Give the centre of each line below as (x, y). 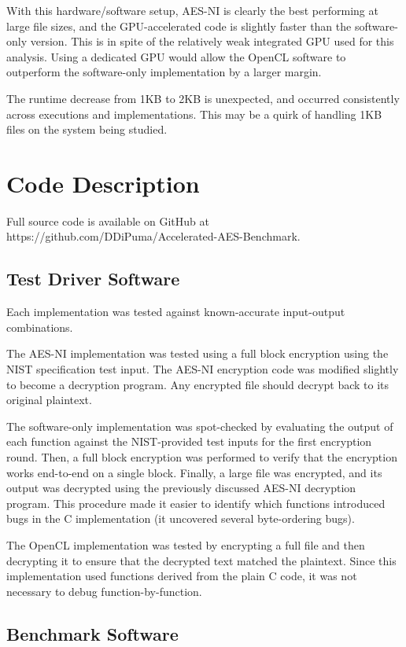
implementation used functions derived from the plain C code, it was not (182, 576)
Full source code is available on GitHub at (108, 221)
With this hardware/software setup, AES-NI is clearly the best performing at (192, 10)
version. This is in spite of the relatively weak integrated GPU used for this (212, 41)
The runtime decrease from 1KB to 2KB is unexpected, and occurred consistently (203, 98)
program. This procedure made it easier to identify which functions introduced (196, 503)
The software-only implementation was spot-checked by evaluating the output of (200, 426)
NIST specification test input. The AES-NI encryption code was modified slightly (203, 369)
